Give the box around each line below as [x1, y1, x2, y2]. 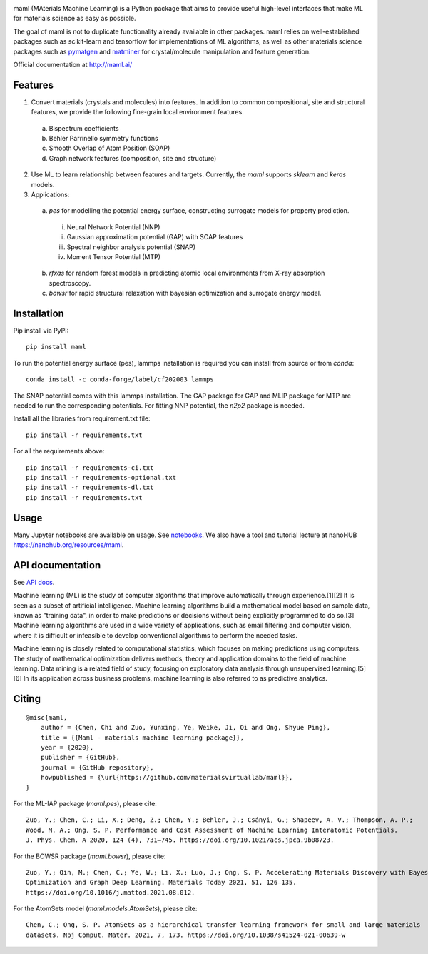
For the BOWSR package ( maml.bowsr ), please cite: [13, 852, 166, 860]
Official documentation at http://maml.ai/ [13, 60, 133, 69]
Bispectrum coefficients [49, 124, 119, 132]
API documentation [13, 559, 101, 571]
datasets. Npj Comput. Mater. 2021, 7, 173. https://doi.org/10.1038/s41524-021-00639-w [26, 930, 346, 939]
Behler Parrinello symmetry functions [49, 134, 158, 143]
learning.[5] [332, 664, 367, 673]
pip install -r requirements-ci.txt [26, 463, 154, 471]
